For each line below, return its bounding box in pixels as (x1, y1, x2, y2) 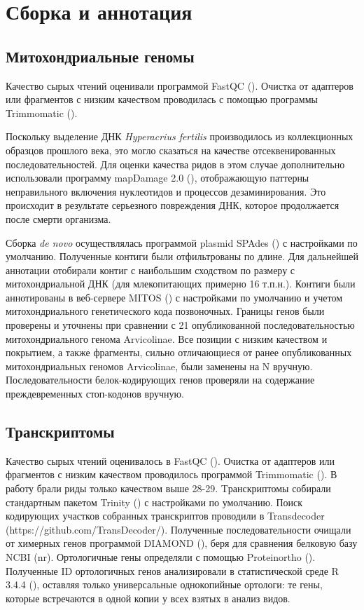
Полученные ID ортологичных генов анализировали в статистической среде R (6, 563, 339, 578)
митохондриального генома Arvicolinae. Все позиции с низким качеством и (6, 331, 328, 346)
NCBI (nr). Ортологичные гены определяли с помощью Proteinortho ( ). (6, 550, 316, 564)
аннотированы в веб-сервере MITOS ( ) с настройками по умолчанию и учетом (6, 290, 343, 304)
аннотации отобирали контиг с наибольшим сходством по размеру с (6, 262, 295, 277)
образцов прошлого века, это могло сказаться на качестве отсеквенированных (6, 142, 336, 157)
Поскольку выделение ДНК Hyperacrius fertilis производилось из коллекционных (6, 129, 353, 144)
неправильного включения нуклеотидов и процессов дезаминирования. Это (6, 184, 326, 198)
